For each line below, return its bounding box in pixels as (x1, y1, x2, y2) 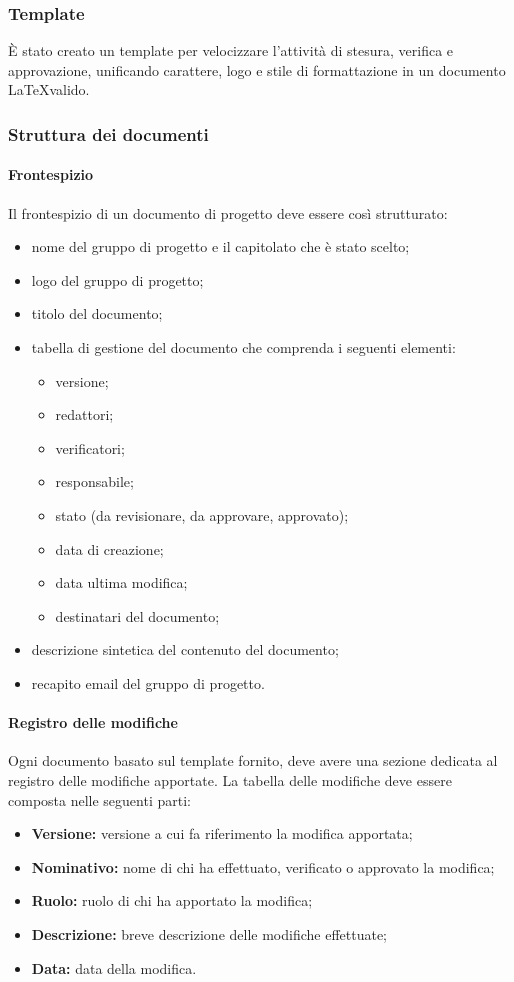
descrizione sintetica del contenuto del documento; (31, 639, 339, 660)
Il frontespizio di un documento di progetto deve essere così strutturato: (8, 202, 448, 223)
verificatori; (55, 437, 125, 458)
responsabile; (55, 471, 134, 492)
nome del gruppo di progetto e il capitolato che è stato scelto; (31, 236, 410, 257)
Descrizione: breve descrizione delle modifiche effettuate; (31, 923, 388, 944)
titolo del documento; (31, 303, 163, 324)
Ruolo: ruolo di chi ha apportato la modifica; (31, 890, 313, 911)
